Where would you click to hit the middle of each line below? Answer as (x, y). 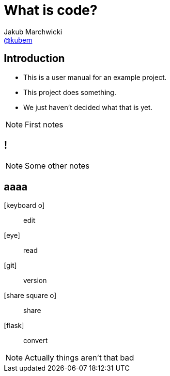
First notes (44, 124)
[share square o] (30, 296)
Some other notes (57, 166)
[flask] (14, 326)
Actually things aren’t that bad (79, 358)
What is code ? (51, 10)
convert (36, 341)
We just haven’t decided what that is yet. (88, 107)
